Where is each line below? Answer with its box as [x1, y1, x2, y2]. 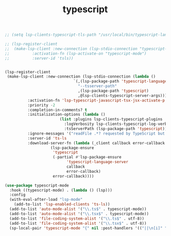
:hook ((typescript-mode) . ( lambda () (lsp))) [9, 188, 113, 193]
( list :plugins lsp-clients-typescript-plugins [59, 117, 163, 122]
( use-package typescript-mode [5, 182, 69, 188]
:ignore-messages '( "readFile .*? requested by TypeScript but [27, 131, 165, 136]
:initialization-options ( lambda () [27, 112, 106, 117]
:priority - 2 [27, 102, 56, 108]
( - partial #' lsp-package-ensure [53, 154, 122, 160]
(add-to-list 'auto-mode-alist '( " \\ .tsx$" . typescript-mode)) [9, 211, 149, 216]
